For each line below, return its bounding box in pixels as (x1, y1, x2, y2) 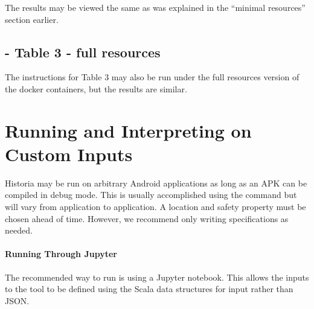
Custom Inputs (5, 141, 133, 166)
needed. (5, 224, 33, 237)
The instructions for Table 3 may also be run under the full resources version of (5, 71, 300, 83)
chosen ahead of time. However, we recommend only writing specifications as (5, 212, 289, 225)
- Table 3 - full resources (5, 42, 161, 61)
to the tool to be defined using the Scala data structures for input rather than (5, 282, 293, 295)
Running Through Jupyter (5, 247, 117, 260)
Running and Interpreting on (5, 118, 252, 142)
